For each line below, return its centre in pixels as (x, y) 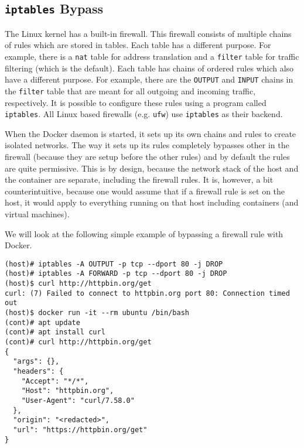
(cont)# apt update (42, 322)
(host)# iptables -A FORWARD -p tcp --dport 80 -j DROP (116, 274)
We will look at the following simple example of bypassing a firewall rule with (144, 233)
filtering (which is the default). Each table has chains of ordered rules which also (149, 68)
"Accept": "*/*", (55, 381)
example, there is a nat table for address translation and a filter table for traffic (152, 56)
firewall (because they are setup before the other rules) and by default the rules (147, 156)
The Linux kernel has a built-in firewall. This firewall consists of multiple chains (148, 33)
